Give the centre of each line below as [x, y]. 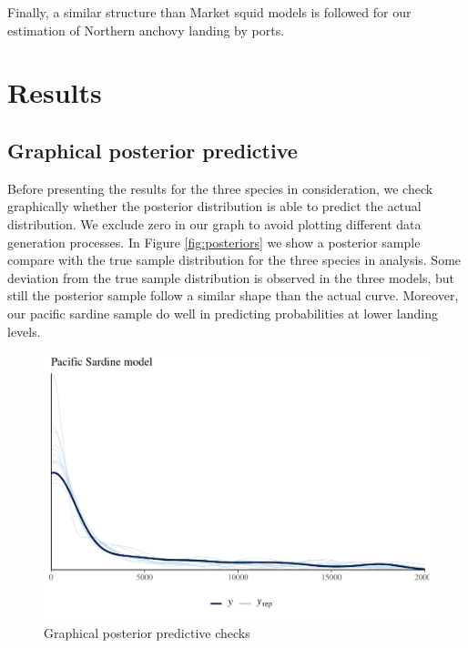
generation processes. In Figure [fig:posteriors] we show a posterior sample [214, 242]
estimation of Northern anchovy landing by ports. [146, 30]
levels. [24, 331]
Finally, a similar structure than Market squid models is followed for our [209, 12]
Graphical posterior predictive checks [147, 633]
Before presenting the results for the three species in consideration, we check [220, 188]
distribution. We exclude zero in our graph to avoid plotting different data [214, 223]
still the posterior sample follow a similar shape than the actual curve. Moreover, [233, 295]
